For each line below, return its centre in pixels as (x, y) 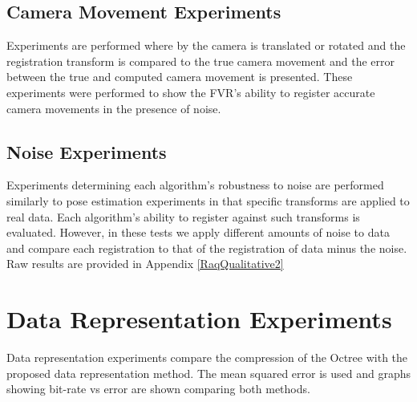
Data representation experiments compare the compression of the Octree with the (207, 357)
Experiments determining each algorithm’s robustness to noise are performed (195, 185)
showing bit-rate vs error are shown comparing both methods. (158, 389)
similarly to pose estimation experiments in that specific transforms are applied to (208, 200)
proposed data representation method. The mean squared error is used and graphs (209, 373)
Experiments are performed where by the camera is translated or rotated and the (206, 45)
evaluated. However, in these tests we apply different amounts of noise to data (198, 232)
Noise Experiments (87, 151)
